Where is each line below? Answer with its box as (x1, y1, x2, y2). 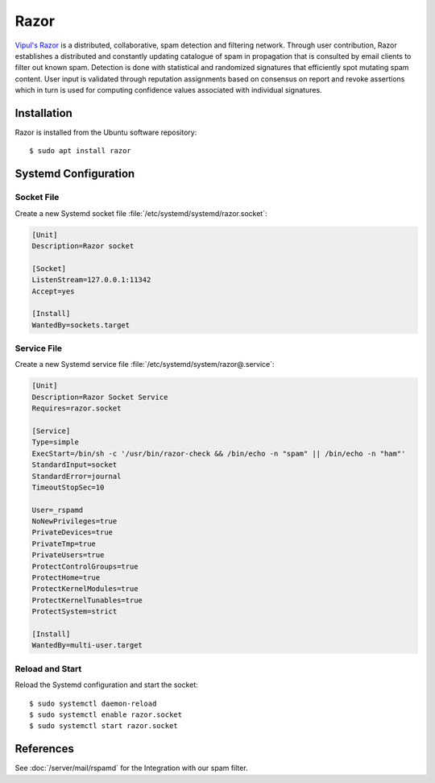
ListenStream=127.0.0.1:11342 (31, 275, 151, 285)
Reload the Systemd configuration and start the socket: (14, 680, 199, 689)
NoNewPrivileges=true (31, 517, 118, 526)
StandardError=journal (31, 472, 122, 481)
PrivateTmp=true (31, 539, 97, 548)
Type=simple (31, 438, 80, 447)
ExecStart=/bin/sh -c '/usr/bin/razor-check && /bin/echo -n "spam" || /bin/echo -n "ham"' (31, 448, 406, 458)
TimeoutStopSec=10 (31, 482, 105, 492)
